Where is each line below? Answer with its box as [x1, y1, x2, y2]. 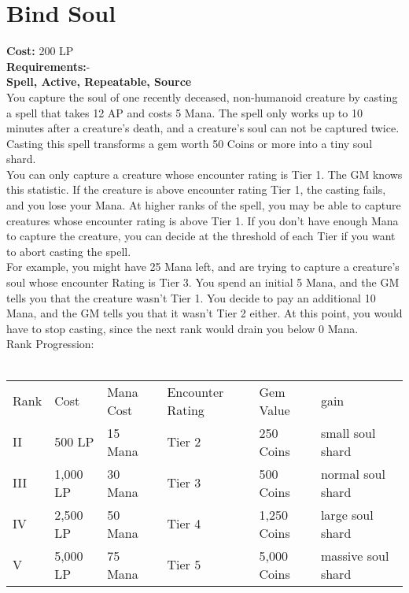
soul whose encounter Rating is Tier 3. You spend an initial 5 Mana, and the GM [6, 274, 400, 291]
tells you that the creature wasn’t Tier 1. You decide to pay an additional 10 [6, 289, 376, 306]
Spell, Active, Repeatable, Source [6, 73, 192, 90]
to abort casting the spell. [6, 243, 131, 259]
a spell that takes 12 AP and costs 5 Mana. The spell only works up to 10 [6, 104, 363, 120]
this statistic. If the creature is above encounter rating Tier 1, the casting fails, [6, 181, 386, 198]
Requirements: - [6, 57, 90, 74]
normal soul [320, 464, 385, 483]
